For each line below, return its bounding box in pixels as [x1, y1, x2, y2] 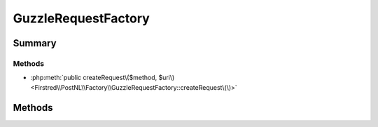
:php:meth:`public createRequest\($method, [30, 74, 157, 82]
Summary [13, 37, 57, 49]
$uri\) [158, 74, 175, 82]
